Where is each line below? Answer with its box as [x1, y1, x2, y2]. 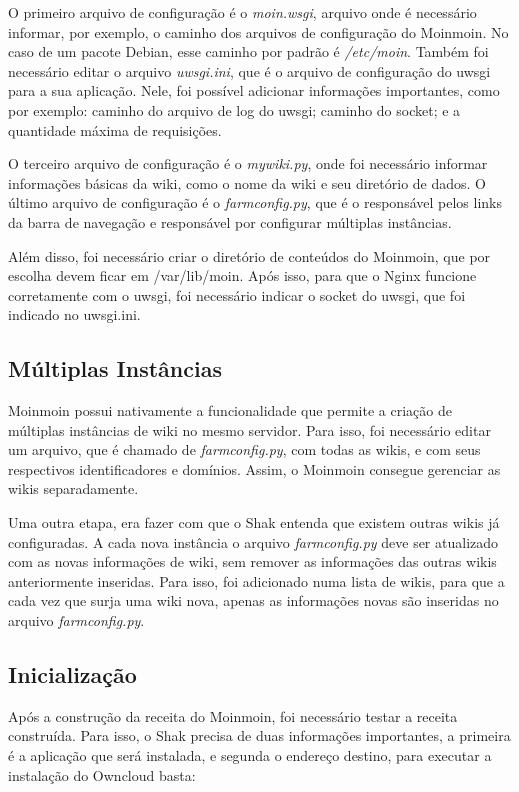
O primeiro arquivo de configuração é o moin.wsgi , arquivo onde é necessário [8, 2, 477, 22]
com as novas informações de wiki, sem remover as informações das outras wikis [8, 551, 497, 572]
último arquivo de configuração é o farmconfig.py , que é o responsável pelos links [8, 192, 502, 213]
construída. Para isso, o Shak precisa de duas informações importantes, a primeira [8, 725, 511, 746]
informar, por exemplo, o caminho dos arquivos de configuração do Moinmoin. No [8, 21, 509, 42]
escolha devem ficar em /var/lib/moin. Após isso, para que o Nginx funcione [8, 265, 477, 286]
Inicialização [8, 659, 137, 690]
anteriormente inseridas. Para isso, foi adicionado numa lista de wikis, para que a [8, 570, 505, 591]
